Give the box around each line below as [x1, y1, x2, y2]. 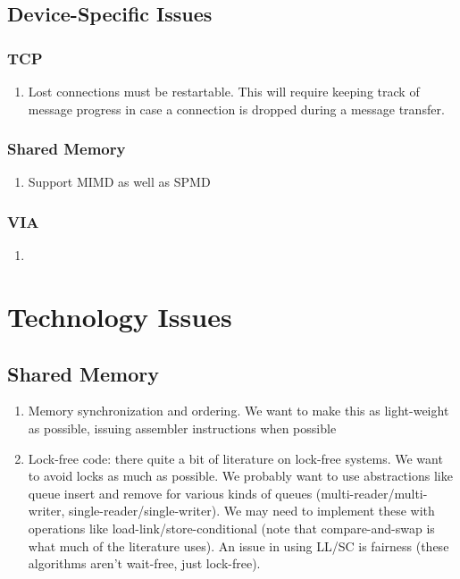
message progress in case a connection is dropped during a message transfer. [28, 99, 445, 118]
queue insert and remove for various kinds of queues [28, 483, 313, 502]
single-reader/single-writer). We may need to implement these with [68, 501, 435, 520]
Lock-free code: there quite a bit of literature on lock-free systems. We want [28, 449, 443, 467]
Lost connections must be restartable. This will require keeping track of [28, 82, 420, 100]
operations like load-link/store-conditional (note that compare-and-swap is [28, 518, 435, 537]
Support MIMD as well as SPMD [28, 172, 211, 191]
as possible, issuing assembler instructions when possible [28, 418, 337, 437]
